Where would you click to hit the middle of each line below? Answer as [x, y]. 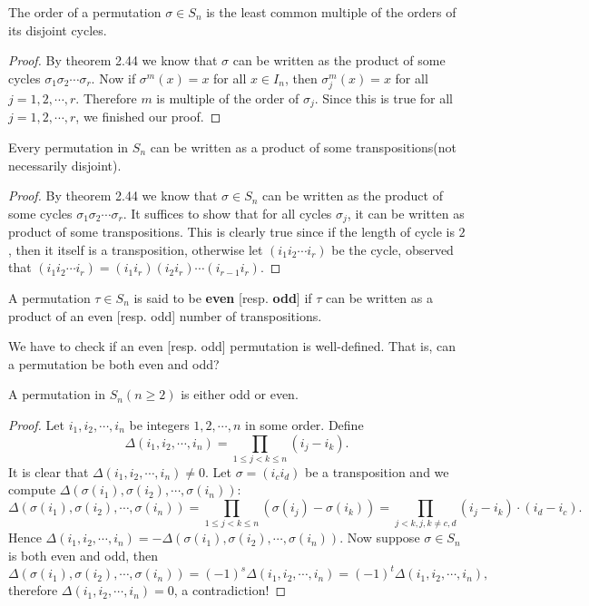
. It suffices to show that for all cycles [227, 213]
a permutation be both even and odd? [114, 363]
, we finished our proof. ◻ [148, 117]
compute [32, 489]
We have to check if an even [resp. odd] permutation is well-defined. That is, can [232, 346]
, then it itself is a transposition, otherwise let [136, 249]
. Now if [113, 78]
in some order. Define [304, 424]
